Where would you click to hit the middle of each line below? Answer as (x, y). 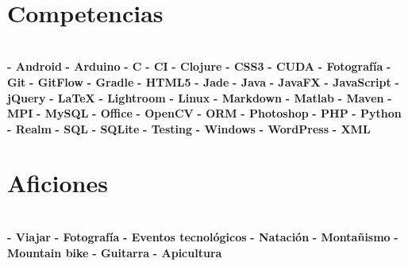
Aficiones (58, 183)
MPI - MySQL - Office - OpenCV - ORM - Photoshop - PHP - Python (204, 113)
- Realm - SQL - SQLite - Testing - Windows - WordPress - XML (189, 128)
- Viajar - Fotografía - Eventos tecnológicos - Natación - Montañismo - (203, 237)
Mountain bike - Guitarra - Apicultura (115, 252)
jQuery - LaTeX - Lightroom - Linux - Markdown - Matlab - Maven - (200, 97)
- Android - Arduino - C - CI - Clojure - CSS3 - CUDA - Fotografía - (199, 66)
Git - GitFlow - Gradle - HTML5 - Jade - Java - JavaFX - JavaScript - (203, 81)
